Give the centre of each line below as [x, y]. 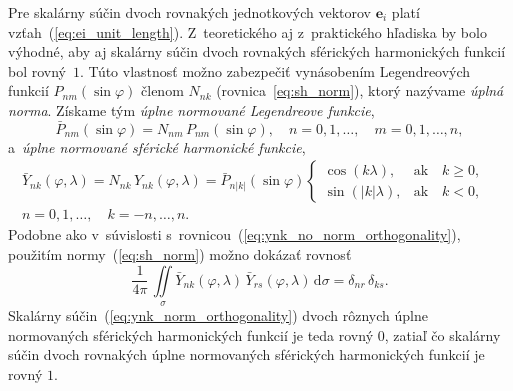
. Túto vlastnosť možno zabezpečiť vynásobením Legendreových [275, 70]
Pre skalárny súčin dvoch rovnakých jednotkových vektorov [189, 12]
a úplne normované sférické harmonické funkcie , [157, 146]
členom [162, 90]
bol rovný [37, 70]
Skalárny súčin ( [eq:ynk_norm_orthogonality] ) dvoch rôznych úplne [218, 315]
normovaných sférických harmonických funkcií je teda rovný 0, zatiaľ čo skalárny [254, 334]
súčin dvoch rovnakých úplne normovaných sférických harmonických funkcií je [246, 354]
